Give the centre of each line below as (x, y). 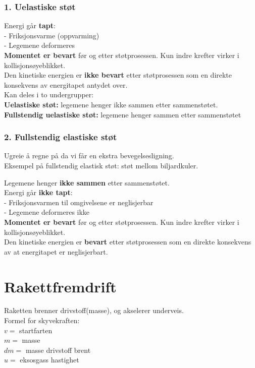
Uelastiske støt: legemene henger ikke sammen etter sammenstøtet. (111, 104)
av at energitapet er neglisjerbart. (56, 251)
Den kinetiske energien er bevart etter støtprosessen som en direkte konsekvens (128, 242)
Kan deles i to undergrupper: (49, 95)
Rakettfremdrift (60, 286)
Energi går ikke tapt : (38, 192)
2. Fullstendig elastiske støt (61, 137)
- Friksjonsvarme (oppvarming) (52, 35)
